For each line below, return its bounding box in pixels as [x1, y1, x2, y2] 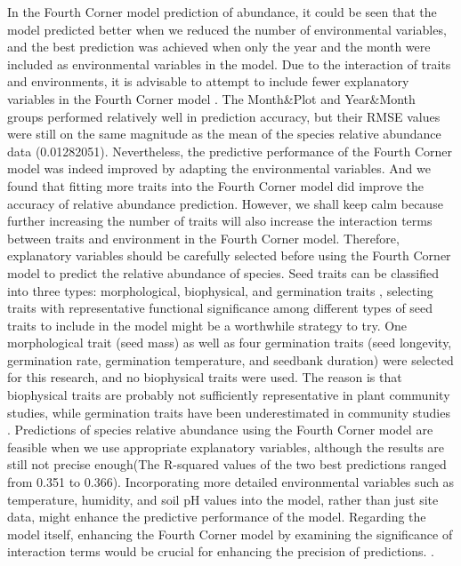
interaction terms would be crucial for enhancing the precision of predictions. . [7, 542, 435, 561]
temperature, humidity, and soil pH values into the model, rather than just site [7, 490, 439, 508]
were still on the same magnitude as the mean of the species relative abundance [7, 124, 441, 143]
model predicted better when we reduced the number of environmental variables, [7, 20, 447, 38]
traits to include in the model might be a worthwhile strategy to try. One [7, 315, 408, 334]
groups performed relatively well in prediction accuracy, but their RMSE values [7, 107, 441, 125]
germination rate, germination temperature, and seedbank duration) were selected [7, 350, 454, 369]
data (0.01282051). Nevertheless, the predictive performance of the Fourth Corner [7, 141, 452, 160]
